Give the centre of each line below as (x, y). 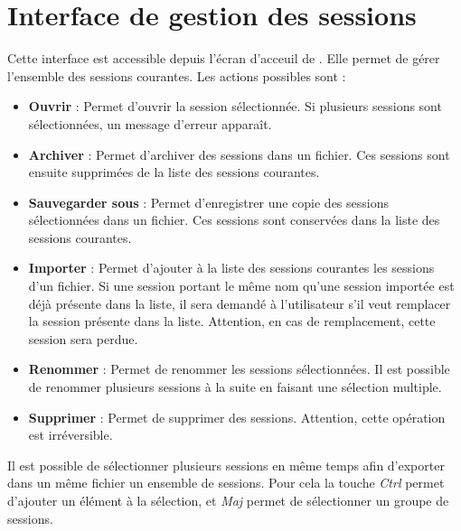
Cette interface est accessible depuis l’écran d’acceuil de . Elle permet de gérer (224, 58)
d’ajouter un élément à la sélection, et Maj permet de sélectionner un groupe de (228, 500)
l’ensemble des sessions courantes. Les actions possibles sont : (177, 75)
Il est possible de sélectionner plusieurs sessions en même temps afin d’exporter (226, 465)
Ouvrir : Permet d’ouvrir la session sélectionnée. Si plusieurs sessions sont (235, 106)
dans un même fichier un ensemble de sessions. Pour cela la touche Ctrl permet (226, 483)
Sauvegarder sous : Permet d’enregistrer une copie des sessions (208, 202)
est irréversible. (71, 435)
